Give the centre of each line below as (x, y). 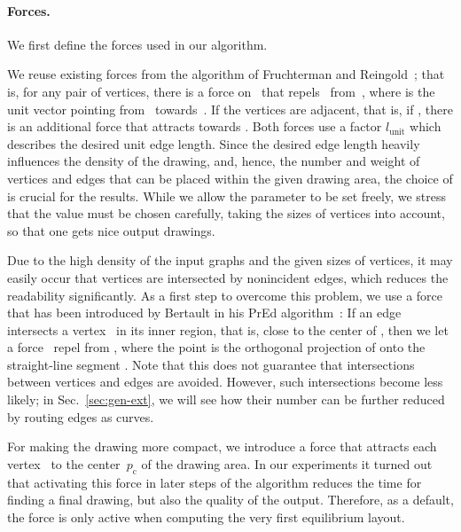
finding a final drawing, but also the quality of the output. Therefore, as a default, (230, 500)
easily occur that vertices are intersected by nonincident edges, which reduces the (228, 277)
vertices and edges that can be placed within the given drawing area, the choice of (230, 178)
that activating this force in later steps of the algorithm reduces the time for (215, 482)
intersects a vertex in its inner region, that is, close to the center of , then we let (228, 329)
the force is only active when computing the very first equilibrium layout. (206, 516)
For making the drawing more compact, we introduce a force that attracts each (222, 446)
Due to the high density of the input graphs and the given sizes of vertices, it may (230, 260)
